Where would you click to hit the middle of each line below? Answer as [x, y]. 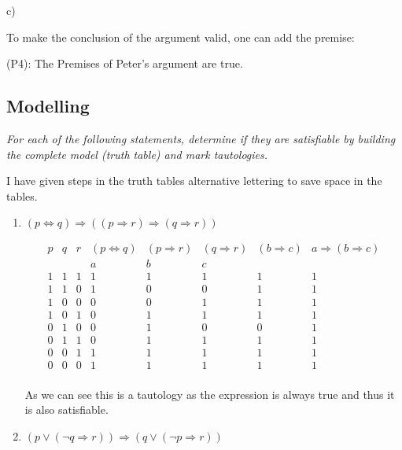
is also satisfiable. [66, 409]
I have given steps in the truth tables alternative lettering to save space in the [194, 181]
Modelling [48, 106]
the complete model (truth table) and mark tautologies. [137, 154]
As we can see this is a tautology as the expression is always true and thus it [210, 394]
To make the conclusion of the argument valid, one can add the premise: [181, 37]
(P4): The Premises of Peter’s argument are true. [125, 63]
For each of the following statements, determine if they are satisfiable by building [201, 138]
